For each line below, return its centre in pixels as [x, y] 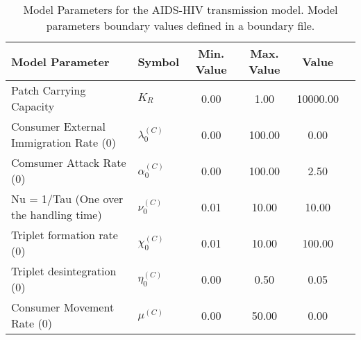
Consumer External [58, 126]
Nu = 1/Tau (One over [67, 199]
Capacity [33, 106]
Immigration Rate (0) [64, 142]
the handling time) [57, 214]
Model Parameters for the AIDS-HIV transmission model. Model [180, 9]
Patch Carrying [49, 90]
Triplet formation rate [65, 235]
